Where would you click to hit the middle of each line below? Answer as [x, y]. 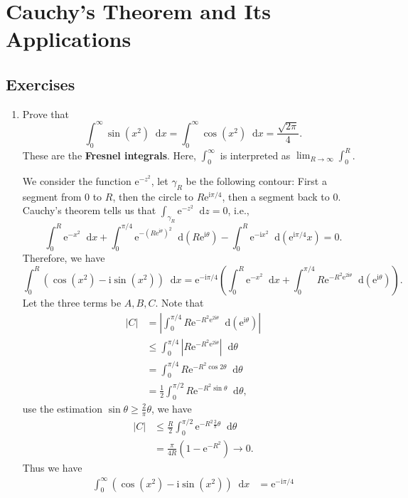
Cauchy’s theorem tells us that [89, 210]
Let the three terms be [72, 302]
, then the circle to [153, 196]
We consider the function [77, 180]
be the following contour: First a [256, 180]
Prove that [45, 113]
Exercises [41, 84]
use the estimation [62, 408]
